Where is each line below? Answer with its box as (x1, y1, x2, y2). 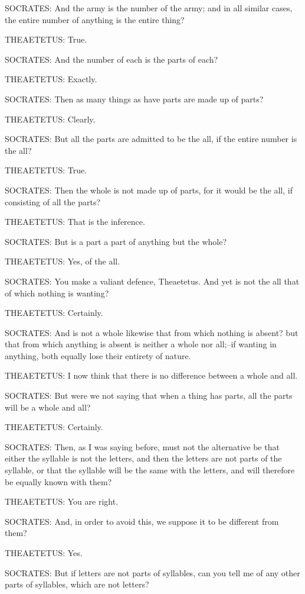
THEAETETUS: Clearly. (5, 112, 96, 125)
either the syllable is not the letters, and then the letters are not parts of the (5, 452, 282, 464)
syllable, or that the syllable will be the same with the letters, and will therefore (5, 464, 295, 476)
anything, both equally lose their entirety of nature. (5, 349, 191, 361)
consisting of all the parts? (5, 195, 101, 208)
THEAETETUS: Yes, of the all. (5, 255, 120, 267)
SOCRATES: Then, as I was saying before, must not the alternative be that (5, 440, 280, 453)
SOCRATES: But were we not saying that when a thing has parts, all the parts (5, 389, 293, 402)
